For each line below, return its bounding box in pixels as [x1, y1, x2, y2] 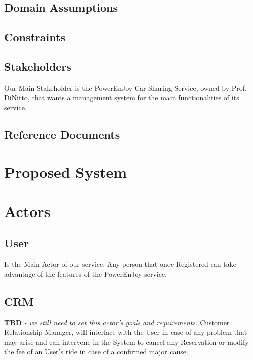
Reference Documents [4, 126, 120, 142]
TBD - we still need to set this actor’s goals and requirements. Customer [4, 317, 230, 327]
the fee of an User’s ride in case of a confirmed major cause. [4, 346, 188, 357]
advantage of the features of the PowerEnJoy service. [4, 268, 167, 279]
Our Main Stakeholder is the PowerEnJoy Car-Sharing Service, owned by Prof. [4, 82, 247, 93]
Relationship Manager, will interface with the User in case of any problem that [4, 327, 247, 337]
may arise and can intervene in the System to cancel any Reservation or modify [4, 336, 249, 347]
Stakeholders [4, 58, 71, 74]
